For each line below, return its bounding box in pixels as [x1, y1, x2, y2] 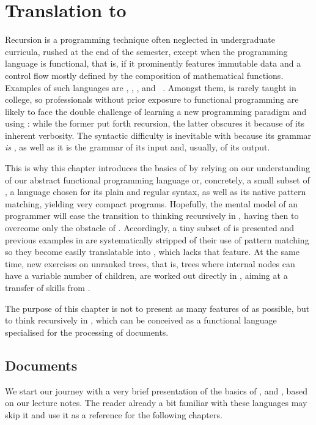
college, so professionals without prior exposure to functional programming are [5, 93, 299, 106]
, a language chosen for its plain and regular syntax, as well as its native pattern [5, 185, 306, 198]
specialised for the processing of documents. [5, 325, 169, 338]
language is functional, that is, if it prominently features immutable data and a [5, 57, 301, 70]
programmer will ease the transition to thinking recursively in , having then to [5, 209, 299, 222]
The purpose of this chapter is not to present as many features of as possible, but [5, 301, 310, 314]
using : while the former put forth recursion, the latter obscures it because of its [5, 117, 304, 130]
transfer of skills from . [5, 281, 90, 294]
